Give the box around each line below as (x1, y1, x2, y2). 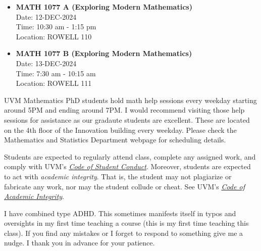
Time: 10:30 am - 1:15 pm (16, 21, 96, 32)
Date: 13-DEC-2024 (16, 58, 77, 68)
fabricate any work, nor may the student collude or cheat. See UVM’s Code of (4, 181, 245, 191)
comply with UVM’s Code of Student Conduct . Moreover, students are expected (4, 161, 251, 172)
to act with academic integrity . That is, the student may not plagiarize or (4, 171, 232, 181)
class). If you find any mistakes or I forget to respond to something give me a (4, 227, 243, 238)
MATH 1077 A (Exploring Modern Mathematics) (16, 2, 192, 12)
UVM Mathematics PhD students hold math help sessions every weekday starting (4, 94, 257, 105)
